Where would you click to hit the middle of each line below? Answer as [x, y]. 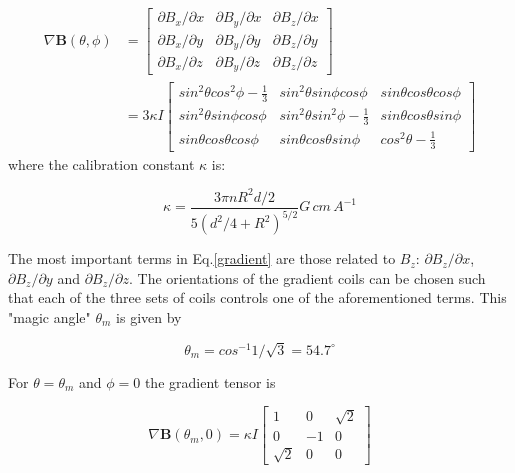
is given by [149, 316]
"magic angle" [49, 316]
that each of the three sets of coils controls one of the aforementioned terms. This [257, 297]
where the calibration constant [101, 163]
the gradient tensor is [210, 381]
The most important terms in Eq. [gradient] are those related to [202, 258]
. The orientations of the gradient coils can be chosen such [307, 277]
